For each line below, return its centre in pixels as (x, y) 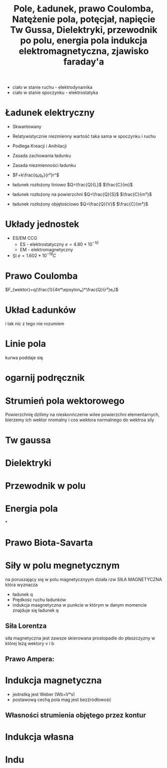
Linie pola (26, 344)
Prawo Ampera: (30, 659)
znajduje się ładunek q (35, 610)
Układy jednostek (42, 224)
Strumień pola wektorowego (65, 401)
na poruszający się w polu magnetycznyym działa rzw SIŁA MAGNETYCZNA (83, 579)
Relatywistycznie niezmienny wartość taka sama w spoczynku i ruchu (84, 136)
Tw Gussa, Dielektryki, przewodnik (84, 30)
